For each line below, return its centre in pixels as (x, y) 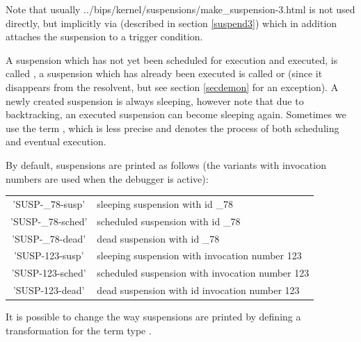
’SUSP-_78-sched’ (49, 221)
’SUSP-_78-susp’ (49, 203)
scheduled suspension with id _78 (169, 221)
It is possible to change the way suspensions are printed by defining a (153, 317)
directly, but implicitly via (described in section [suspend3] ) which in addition (171, 23)
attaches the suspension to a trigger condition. (104, 36)
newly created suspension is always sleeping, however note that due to (155, 100)
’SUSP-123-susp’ (49, 255)
